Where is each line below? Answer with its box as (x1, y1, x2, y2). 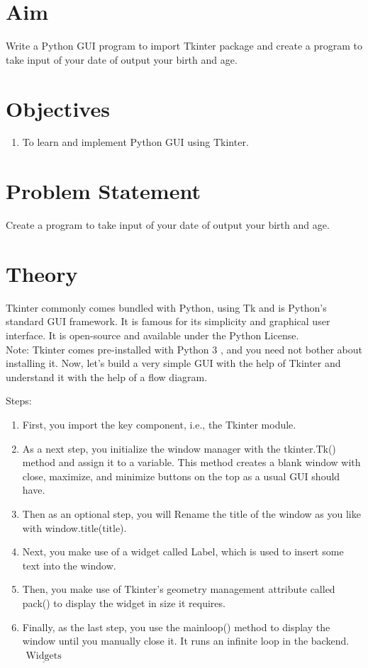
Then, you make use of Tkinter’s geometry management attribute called (22, 582, 335, 596)
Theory (6, 259, 78, 288)
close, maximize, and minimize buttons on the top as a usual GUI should (22, 468, 340, 483)
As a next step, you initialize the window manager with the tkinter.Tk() (22, 441, 336, 455)
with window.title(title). (22, 520, 127, 535)
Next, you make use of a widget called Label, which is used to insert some (22, 544, 344, 559)
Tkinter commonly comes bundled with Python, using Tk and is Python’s (6, 300, 327, 315)
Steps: (6, 393, 32, 408)
